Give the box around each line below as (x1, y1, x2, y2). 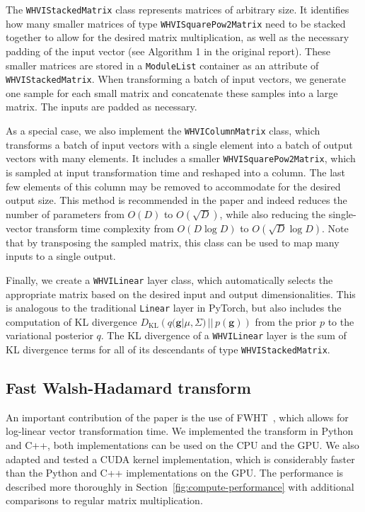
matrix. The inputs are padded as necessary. (6, 99, 197, 114)
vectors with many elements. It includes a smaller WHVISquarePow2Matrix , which (6, 151, 356, 166)
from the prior (255, 314, 317, 329)
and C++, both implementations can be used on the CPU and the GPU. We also (6, 438, 359, 453)
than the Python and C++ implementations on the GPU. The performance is (6, 465, 344, 480)
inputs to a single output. (6, 249, 116, 263)
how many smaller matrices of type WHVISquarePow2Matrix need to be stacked (6, 16, 346, 30)
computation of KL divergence (6, 314, 137, 329)
